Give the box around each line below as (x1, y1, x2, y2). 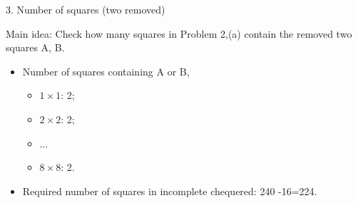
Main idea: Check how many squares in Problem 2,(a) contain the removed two (6, 26, 352, 41)
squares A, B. (6, 40, 65, 55)
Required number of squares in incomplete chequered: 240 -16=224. (22, 183, 317, 198)
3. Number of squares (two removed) (6, 2, 165, 16)
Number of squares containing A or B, (22, 63, 190, 78)
